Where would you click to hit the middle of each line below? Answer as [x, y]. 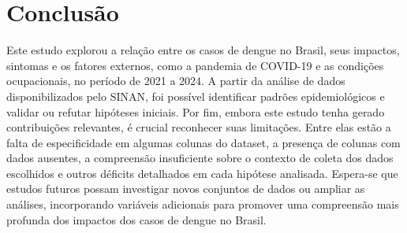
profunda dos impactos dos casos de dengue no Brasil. [136, 219]
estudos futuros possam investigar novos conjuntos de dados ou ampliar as [186, 189]
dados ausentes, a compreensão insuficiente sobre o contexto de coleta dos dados [200, 158]
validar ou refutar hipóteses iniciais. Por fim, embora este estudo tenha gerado [196, 111]
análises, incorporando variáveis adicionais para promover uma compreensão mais [203, 204]
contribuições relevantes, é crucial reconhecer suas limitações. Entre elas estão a [199, 127]
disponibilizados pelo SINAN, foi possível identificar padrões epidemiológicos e [196, 96]
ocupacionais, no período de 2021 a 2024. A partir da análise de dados [176, 81]
